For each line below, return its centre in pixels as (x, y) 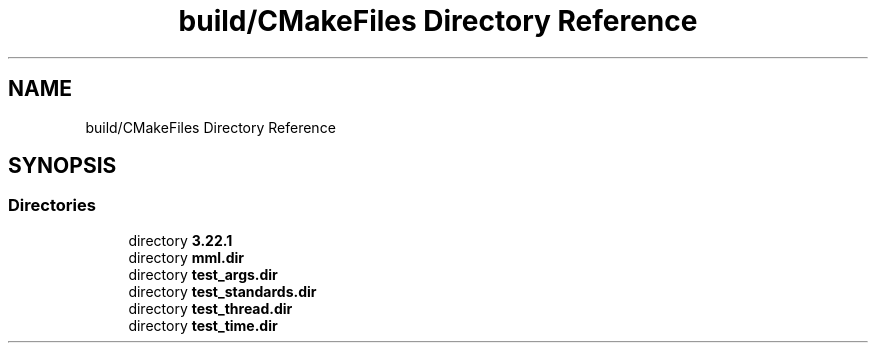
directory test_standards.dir (222, 291)
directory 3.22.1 (180, 240)
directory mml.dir (186, 257)
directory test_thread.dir (210, 308)
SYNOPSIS (62, 166)
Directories (52, 205)
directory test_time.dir (203, 325)
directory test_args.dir (203, 274)
